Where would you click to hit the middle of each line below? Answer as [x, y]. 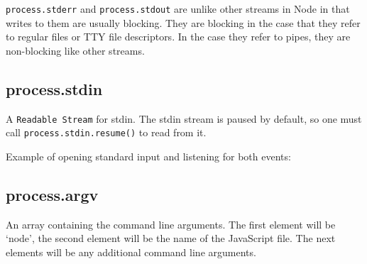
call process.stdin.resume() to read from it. [106, 132]
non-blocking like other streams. [75, 50]
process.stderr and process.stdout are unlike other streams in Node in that [178, 9]
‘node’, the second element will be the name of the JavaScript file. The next [171, 238]
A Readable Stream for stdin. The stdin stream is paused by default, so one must [184, 118]
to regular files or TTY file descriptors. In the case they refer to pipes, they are [178, 37]
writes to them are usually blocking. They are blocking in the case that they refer [183, 22]
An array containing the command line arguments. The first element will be [171, 224]
